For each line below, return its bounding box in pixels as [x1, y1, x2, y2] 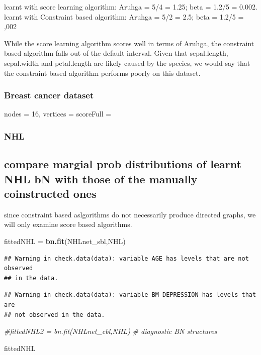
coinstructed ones [4, 185, 97, 201]
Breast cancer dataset [4, 89, 94, 101]
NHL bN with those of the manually [4, 171, 198, 186]
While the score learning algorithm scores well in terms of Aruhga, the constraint [4, 38, 254, 48]
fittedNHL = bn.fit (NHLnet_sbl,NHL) [4, 235, 126, 246]
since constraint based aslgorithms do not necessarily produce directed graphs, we [4, 209, 256, 219]
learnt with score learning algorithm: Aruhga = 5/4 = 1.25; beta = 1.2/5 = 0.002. [4, 2, 257, 12]
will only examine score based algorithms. [4, 219, 132, 229]
